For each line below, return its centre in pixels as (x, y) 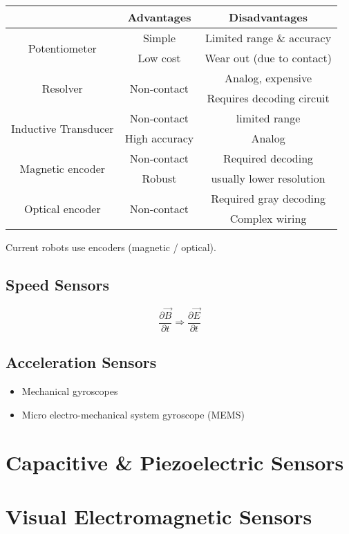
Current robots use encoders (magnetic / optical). (111, 247)
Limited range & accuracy (268, 38)
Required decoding (268, 158)
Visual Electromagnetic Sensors (159, 516)
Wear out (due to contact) (268, 58)
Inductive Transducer (63, 128)
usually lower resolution (268, 178)
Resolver (62, 88)
